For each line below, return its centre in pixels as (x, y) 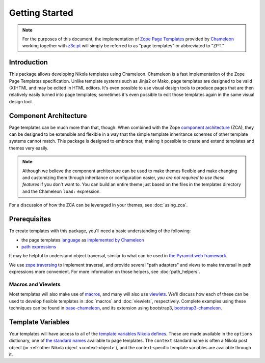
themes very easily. (29, 148)
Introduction (28, 62)
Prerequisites (30, 219)
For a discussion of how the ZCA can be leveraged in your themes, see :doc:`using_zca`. (98, 205)
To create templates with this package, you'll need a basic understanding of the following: (100, 231)
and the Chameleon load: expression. (61, 191)
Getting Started (41, 13)
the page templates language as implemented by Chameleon (83, 240)
